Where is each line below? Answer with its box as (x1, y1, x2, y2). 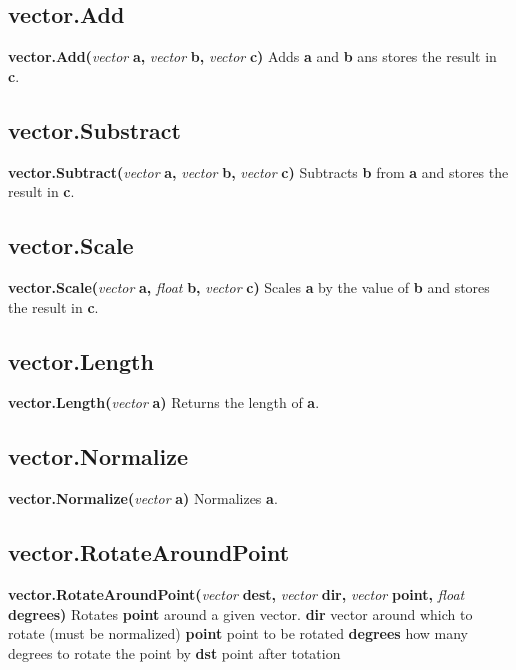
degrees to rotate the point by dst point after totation (8, 642, 341, 663)
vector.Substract (8, 114, 181, 145)
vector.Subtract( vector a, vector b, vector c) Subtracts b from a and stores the (8, 161, 509, 182)
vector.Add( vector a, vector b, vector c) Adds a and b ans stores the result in (8, 46, 497, 67)
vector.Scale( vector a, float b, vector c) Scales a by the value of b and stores (8, 276, 490, 297)
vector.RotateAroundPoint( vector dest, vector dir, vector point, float (8, 583, 465, 604)
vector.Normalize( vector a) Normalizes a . (8, 488, 278, 509)
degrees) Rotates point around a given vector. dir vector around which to (8, 603, 473, 624)
